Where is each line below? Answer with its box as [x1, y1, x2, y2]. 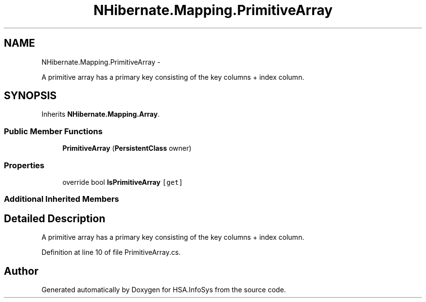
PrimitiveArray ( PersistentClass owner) [62, 144, 192, 153]
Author [4, 265, 38, 277]
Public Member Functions [4, 126, 103, 136]
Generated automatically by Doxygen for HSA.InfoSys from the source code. [41, 285, 286, 294]
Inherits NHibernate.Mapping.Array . [41, 110, 160, 119]
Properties [4, 160, 45, 170]
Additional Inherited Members [4, 194, 119, 204]
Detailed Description [4, 212, 106, 225]
